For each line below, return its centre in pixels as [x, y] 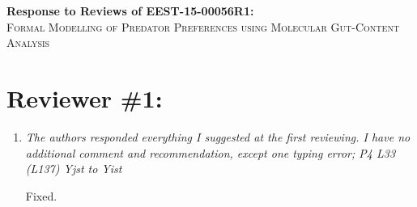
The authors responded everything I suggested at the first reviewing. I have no [218, 136]
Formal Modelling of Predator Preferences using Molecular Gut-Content [203, 26]
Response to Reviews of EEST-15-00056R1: [130, 11]
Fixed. [41, 195]
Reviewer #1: [85, 97]
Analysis [28, 42]
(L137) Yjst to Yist [74, 169]
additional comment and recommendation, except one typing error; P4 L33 [211, 152]
